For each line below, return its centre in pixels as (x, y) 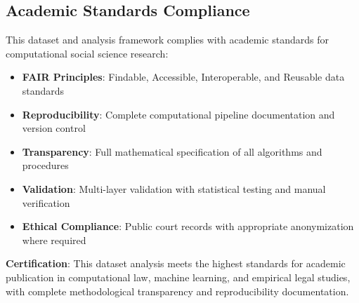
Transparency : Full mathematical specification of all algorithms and (172, 151)
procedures (45, 165)
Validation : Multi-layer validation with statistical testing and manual (174, 188)
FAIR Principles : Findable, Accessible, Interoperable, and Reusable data (183, 77)
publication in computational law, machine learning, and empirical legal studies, (178, 277)
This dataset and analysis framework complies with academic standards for (167, 40)
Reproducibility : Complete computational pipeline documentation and (178, 114)
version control (54, 128)
